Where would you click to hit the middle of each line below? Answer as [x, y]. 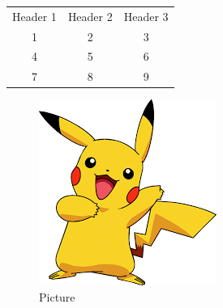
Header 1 [34, 16]
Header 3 [146, 16]
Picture [57, 296]
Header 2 [90, 16]
